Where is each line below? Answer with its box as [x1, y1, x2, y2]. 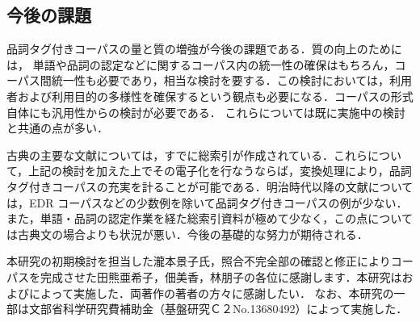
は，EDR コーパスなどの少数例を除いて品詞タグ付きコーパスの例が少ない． [6, 194, 408, 211]
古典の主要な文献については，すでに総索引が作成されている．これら [6, 146, 368, 163]
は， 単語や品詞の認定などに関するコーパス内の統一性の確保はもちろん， [6, 56, 395, 73]
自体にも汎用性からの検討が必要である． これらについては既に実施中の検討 [6, 103, 405, 120]
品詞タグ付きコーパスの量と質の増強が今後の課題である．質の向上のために [6, 40, 402, 57]
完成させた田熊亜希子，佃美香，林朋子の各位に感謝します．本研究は [40, 268, 402, 285]
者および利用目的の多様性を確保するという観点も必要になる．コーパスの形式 [6, 87, 414, 104]
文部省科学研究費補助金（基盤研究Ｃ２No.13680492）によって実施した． [28, 300, 408, 317]
